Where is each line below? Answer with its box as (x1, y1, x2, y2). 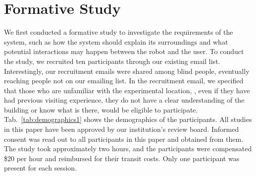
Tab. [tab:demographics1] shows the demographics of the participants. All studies (4, 114, 252, 124)
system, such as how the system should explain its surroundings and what (4, 36, 228, 47)
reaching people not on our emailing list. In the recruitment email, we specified (4, 75, 244, 86)
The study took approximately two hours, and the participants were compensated (4, 143, 252, 154)
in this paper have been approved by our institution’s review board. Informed (4, 124, 239, 134)
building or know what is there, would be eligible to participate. (4, 104, 198, 115)
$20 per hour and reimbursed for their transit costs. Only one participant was (4, 153, 240, 163)
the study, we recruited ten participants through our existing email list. (4, 56, 220, 66)
